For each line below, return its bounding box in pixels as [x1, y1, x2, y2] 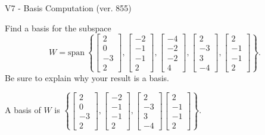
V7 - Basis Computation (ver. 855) [5, 2, 132, 14]
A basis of [5, 104, 41, 116]
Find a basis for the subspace [5, 21, 111, 34]
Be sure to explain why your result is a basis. [5, 71, 170, 83]
